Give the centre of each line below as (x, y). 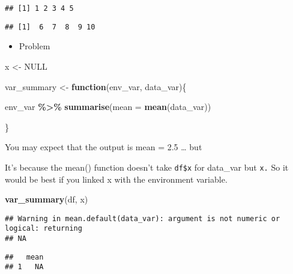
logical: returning (44, 229)
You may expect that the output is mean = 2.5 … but (104, 147)
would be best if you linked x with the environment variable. (116, 179)
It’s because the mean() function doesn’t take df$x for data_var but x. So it (147, 167)
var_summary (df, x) (47, 199)
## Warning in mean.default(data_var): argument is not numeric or (143, 218)
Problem (35, 46)
